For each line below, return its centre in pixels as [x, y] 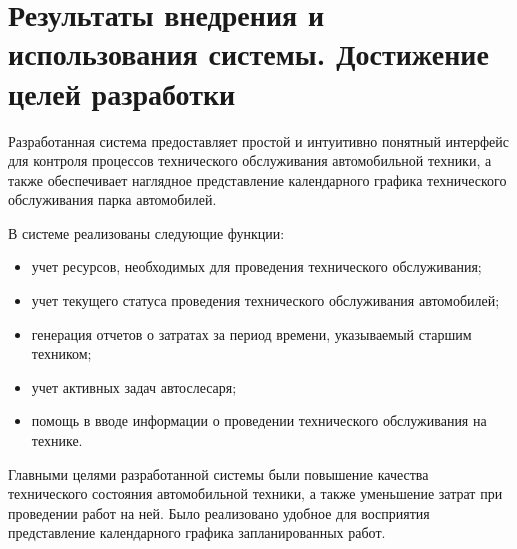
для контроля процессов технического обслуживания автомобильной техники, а [250, 160]
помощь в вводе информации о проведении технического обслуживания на [259, 420]
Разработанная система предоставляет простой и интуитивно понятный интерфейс [258, 140]
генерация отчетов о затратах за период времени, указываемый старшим [251, 333]
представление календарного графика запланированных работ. [197, 532]
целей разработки [122, 92]
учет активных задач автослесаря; [134, 386]
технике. [57, 440]
